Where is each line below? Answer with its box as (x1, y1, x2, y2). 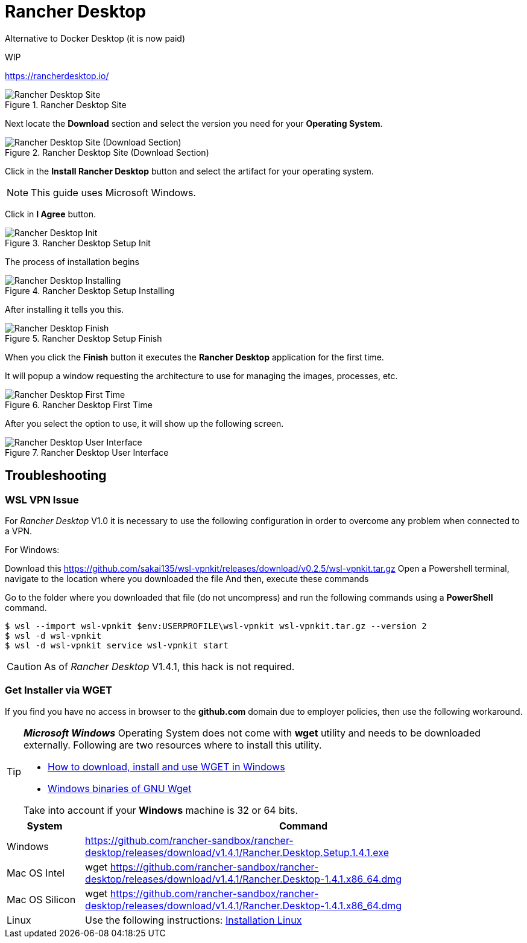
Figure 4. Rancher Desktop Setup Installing (5, 285, 175, 296)
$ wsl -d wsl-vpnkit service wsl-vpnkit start (5, 640, 229, 650)
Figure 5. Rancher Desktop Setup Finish (5, 333, 162, 344)
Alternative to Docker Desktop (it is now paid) (5, 33, 186, 43)
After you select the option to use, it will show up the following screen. (5, 418, 284, 429)
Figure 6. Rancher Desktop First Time (5, 399, 153, 410)
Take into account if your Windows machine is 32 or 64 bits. (24, 804, 298, 816)
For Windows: (5, 544, 60, 555)
